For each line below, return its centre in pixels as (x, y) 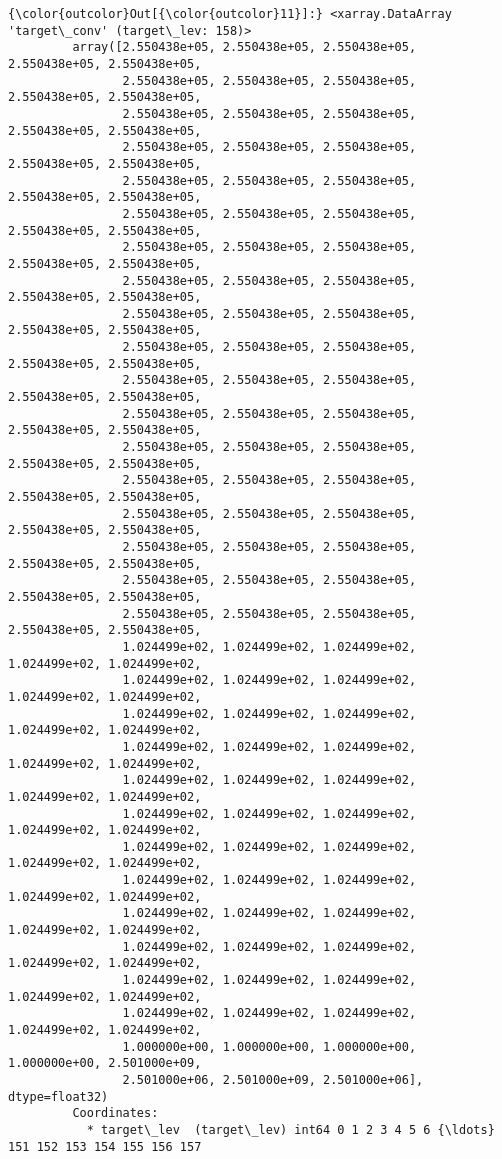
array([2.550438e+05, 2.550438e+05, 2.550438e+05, (244, 47)
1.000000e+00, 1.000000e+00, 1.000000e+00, (269, 1046)
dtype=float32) (58, 1096)
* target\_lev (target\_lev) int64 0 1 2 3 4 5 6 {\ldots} (290, 1129)
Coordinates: (115, 1113)
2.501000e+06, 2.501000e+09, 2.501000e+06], (273, 1080)
